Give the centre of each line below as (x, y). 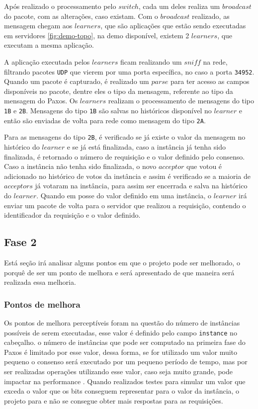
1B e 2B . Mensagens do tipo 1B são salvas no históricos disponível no (108, 110)
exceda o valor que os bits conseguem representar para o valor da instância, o (122, 391)
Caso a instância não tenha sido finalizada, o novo (80, 166)
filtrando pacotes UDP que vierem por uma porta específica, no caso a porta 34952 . (129, 71)
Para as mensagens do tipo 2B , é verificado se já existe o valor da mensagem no (125, 137)
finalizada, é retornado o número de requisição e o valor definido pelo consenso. (125, 156)
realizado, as (211, 16)
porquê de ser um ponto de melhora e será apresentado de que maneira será (119, 272)
